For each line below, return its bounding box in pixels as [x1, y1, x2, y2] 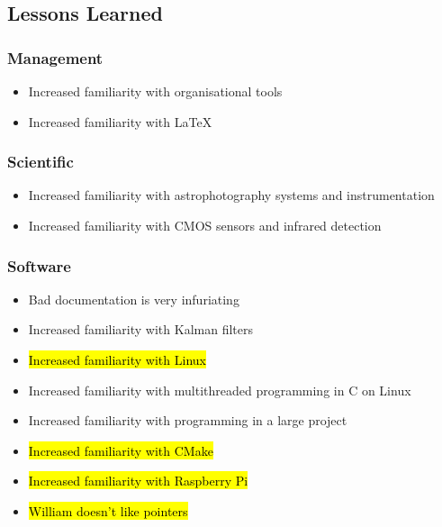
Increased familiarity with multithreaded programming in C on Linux [28, 380, 411, 399]
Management [7, 46, 104, 68]
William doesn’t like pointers [28, 501, 188, 520]
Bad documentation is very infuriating [28, 289, 239, 308]
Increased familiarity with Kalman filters [28, 320, 253, 339]
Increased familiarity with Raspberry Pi [28, 471, 248, 490]
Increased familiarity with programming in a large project [28, 411, 347, 430]
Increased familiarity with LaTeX [28, 112, 212, 131]
